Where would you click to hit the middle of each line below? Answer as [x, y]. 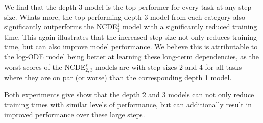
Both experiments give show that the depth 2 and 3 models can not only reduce [129, 94]
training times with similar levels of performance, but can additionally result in [128, 104]
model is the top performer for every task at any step [168, 7]
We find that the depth [40, 7]
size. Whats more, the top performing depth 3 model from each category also [125, 17]
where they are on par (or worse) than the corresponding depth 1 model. [118, 77]
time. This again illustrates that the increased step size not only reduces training [130, 36]
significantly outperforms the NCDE [61, 27]
